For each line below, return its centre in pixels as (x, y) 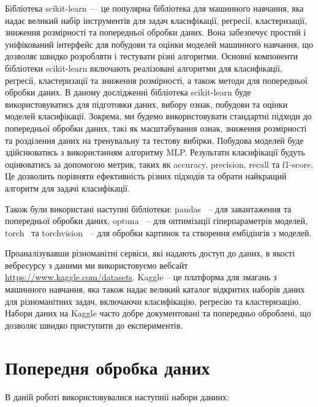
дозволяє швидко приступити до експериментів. (94, 325)
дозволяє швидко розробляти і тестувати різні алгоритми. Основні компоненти (151, 56)
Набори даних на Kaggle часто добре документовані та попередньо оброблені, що (158, 313)
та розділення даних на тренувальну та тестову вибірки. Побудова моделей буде (154, 140)
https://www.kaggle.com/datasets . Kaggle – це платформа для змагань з (141, 277)
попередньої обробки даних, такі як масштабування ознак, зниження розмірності (156, 128)
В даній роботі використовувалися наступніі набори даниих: (117, 396)
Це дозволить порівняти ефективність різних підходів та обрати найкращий (146, 176)
